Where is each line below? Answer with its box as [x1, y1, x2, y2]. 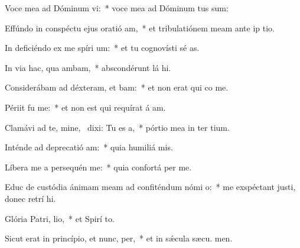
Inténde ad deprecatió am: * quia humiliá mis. [5, 141, 173, 153]
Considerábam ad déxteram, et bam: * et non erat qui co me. [5, 81, 229, 94]
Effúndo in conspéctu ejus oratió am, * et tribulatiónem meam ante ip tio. [5, 21, 275, 34]
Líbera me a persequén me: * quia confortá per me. [5, 160, 192, 173]
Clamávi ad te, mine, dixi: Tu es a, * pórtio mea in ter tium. [5, 121, 230, 133]
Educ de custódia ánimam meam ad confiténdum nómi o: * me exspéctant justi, [5, 181, 296, 193]
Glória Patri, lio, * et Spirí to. [5, 212, 115, 224]
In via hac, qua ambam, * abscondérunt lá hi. [5, 61, 171, 73]
